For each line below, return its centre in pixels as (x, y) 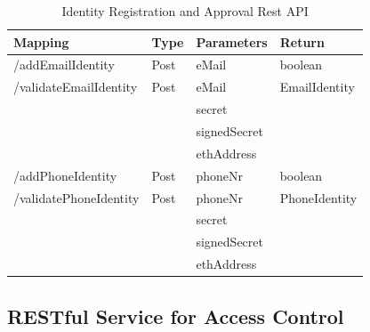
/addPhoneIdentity (65, 175)
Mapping (41, 41)
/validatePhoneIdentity (76, 197)
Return (302, 41)
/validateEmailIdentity (76, 87)
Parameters (232, 41)
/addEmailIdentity (64, 65)
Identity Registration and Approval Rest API (185, 11)
